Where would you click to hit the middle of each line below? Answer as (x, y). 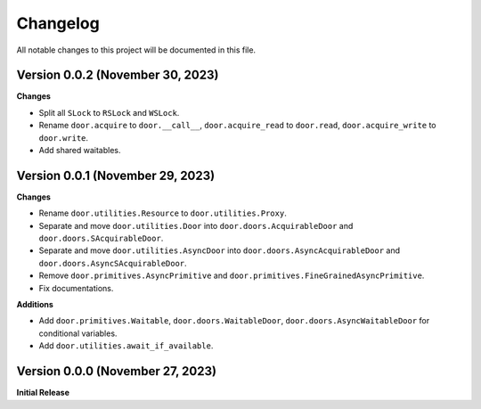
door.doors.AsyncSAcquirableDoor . (113, 263)
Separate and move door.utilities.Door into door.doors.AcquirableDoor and (196, 225)
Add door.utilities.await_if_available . (126, 346)
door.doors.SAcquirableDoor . (101, 238)
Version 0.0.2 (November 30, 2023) (118, 75)
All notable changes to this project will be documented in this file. (136, 50)
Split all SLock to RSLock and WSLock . (109, 112)
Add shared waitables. (80, 151)
